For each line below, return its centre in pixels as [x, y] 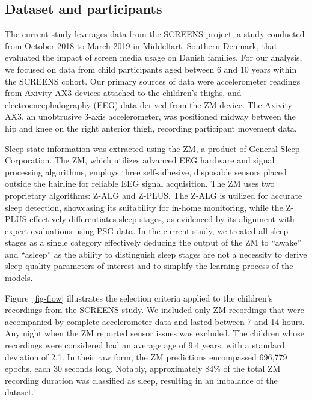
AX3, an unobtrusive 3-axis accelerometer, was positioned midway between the [150, 116]
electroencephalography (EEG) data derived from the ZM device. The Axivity [148, 104]
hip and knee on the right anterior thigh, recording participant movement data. [151, 128]
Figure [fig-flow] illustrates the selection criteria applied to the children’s [139, 298]
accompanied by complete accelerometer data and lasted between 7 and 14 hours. [155, 321]
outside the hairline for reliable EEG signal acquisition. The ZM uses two [140, 183]
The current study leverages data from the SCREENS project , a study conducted [155, 34]
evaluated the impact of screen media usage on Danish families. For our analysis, [154, 57]
